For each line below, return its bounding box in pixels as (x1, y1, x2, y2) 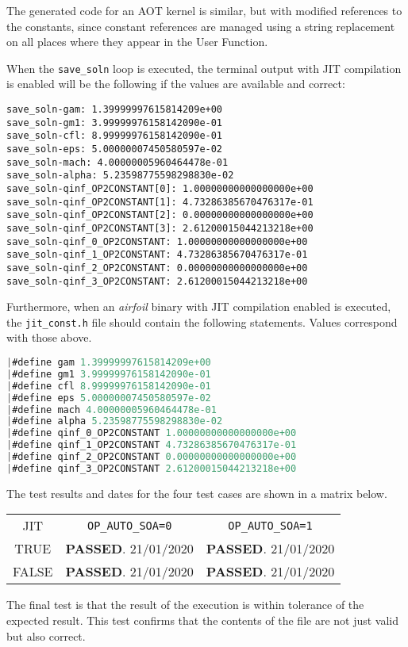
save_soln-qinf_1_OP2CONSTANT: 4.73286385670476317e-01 (6, 249, 308, 261)
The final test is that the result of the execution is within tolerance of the (6, 596, 364, 613)
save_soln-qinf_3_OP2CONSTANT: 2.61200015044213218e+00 (6, 275, 308, 287)
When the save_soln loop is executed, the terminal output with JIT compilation (6, 59, 402, 76)
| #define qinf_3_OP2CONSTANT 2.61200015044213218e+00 (6, 462, 297, 474)
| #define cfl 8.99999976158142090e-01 (6, 380, 211, 392)
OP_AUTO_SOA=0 (87, 519, 172, 532)
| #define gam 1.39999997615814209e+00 (6, 357, 211, 369)
